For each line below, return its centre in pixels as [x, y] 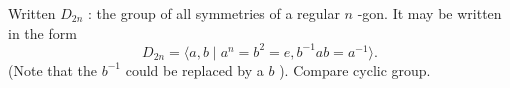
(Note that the [53, 69]
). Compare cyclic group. [355, 69]
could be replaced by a [194, 69]
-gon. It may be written [429, 13]
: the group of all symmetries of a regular [214, 13]
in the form [42, 32]
